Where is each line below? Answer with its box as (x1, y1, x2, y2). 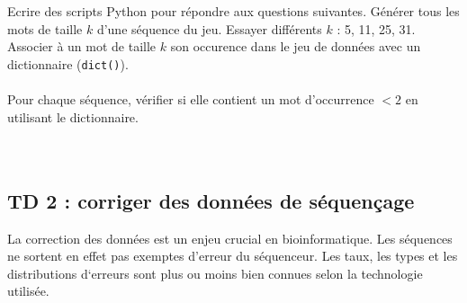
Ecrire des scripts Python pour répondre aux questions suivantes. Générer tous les (7, 2, 460, 20)
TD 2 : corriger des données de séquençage (7, 186, 415, 214)
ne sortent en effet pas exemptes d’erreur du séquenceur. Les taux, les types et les (7, 246, 458, 265)
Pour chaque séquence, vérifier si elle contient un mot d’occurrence (7, 90, 374, 109)
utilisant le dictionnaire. (7, 107, 139, 126)
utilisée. (7, 281, 49, 300)
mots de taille (7, 19, 83, 38)
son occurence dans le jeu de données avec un (170, 37, 421, 56)
